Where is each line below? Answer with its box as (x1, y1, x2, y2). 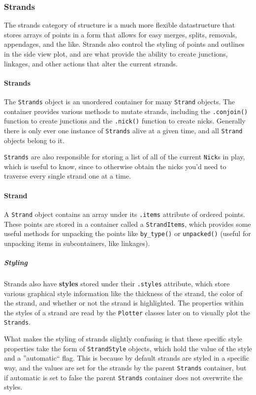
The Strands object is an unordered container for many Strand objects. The (4, 96, 235, 106)
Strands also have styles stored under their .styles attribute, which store (4, 278, 230, 288)
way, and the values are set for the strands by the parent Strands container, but (4, 362, 247, 372)
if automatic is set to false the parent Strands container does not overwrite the (4, 372, 243, 382)
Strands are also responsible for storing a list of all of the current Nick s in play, (4, 152, 245, 162)
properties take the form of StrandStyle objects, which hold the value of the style (4, 343, 252, 353)
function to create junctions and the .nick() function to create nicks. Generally (4, 116, 246, 126)
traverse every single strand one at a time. (4, 171, 131, 181)
